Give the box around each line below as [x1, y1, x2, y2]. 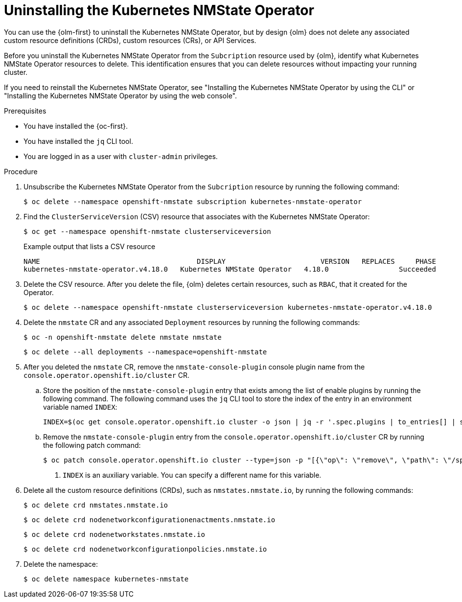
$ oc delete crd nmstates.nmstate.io [23, 501, 168, 509]
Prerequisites [4, 106, 46, 115]
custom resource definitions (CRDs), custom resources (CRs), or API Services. [4, 36, 256, 45]
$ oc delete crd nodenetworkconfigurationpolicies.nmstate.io [23, 545, 267, 553]
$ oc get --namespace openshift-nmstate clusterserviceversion [23, 227, 271, 235]
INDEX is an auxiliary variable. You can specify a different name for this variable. [63, 470, 322, 479]
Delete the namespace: [23, 559, 98, 568]
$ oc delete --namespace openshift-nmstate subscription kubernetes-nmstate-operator [23, 197, 362, 206]
